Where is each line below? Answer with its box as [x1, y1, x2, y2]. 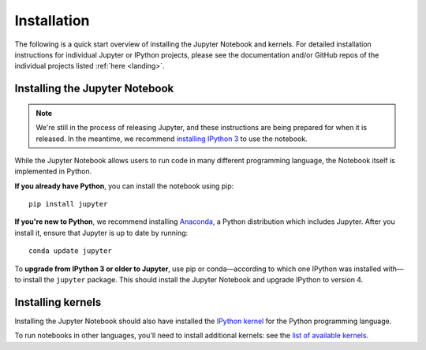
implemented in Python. [14, 166, 92, 177]
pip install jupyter [28, 199, 108, 209]
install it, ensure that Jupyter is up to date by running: [14, 228, 189, 237]
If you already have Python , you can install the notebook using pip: [14, 181, 234, 191]
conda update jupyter [28, 247, 112, 255]
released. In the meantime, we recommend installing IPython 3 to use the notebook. [35, 134, 308, 143]
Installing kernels [14, 296, 102, 309]
